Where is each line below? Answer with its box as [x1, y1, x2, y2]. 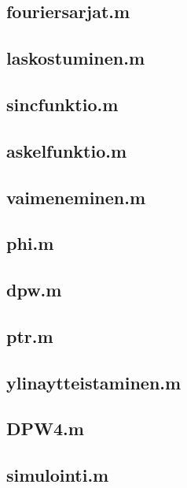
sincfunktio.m [6, 91, 119, 116]
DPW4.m [6, 416, 84, 441]
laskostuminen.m [6, 46, 145, 70]
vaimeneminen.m [6, 184, 146, 209]
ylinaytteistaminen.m [6, 370, 181, 394]
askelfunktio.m [6, 138, 127, 162]
